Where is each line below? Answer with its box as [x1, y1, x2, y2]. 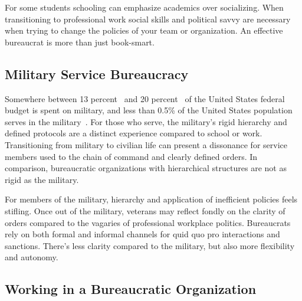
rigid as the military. [5, 173, 79, 185]
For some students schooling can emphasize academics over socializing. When [5, 1, 284, 13]
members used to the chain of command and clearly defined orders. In [5, 150, 258, 162]
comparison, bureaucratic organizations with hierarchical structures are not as [5, 162, 287, 174]
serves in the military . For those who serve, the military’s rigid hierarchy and [5, 115, 287, 127]
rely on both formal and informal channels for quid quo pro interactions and [5, 228, 280, 240]
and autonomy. [5, 251, 58, 263]
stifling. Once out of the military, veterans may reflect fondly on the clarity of [5, 204, 285, 217]
